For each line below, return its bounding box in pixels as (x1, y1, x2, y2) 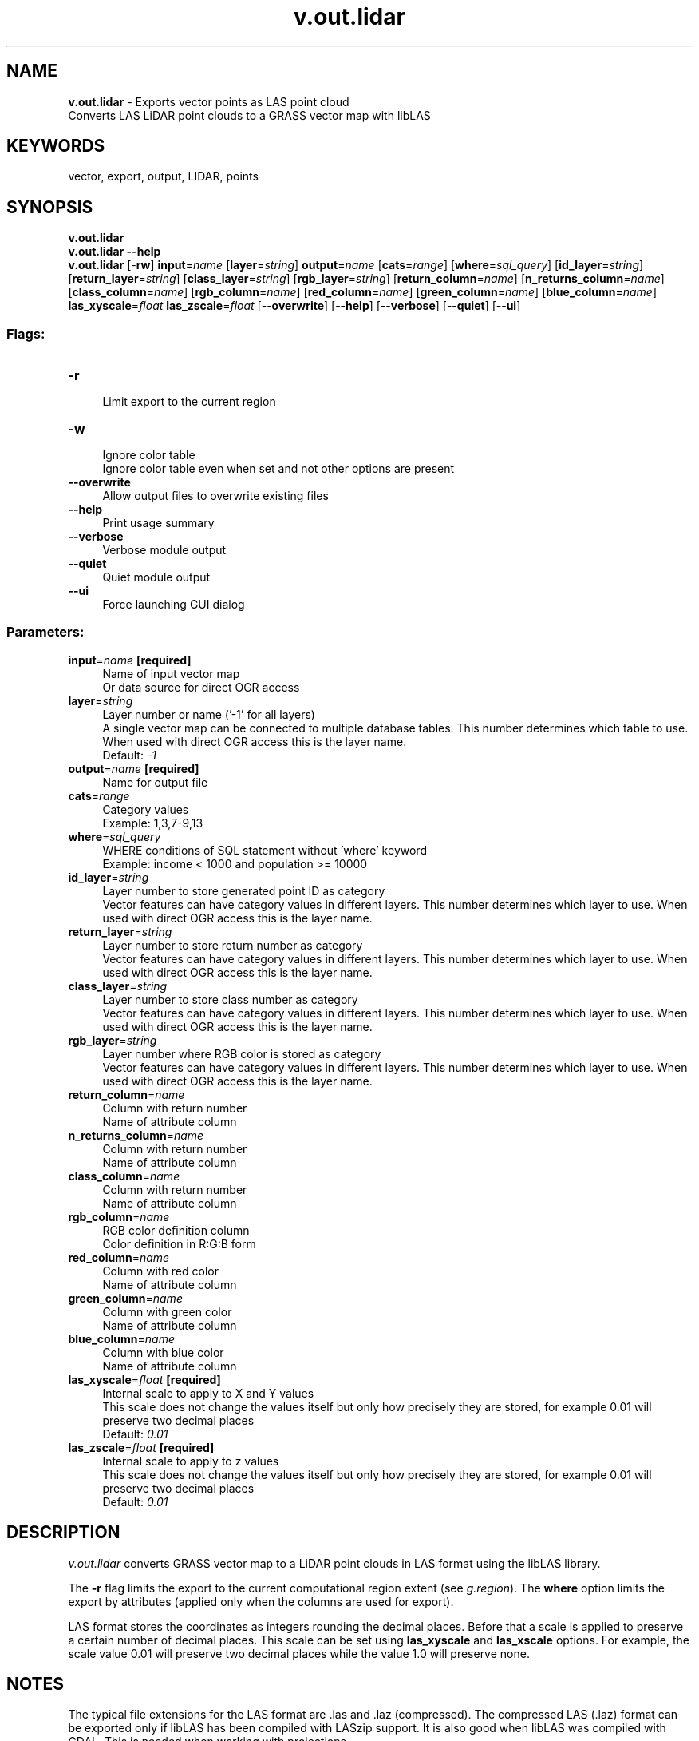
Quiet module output (102, 570, 211, 585)
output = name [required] (68, 761, 199, 775)
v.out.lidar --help (68, 244, 161, 259)
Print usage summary (102, 516, 215, 530)
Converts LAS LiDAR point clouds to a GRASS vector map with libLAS (68, 108, 431, 122)
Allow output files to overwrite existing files (102, 489, 329, 503)
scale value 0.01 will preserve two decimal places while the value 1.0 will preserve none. (68, 1646, 530, 1660)
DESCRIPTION (6, 1522, 120, 1543)
